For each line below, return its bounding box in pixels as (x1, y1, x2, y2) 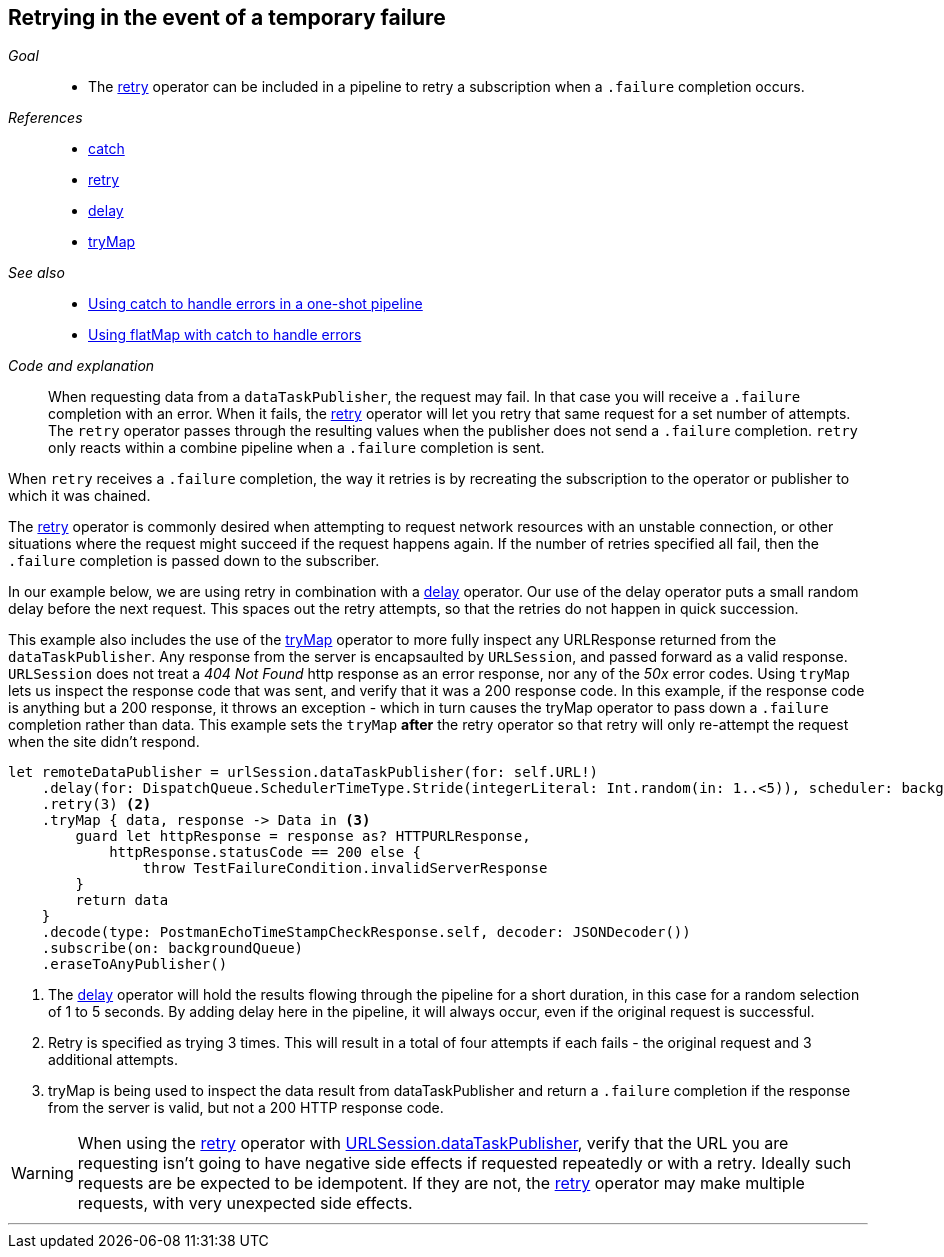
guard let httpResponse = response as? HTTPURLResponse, (75, 828, 531, 845)
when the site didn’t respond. (8, 733, 200, 751)
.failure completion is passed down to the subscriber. (8, 552, 380, 570)
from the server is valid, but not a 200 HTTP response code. (48, 1099, 444, 1117)
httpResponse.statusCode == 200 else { (109, 844, 422, 861)
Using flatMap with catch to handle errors (88, 326, 362, 344)
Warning (11, 1163, 74, 1184)
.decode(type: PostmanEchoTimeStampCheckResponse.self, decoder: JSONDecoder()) (41, 924, 691, 941)
